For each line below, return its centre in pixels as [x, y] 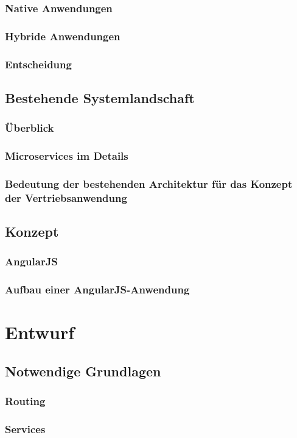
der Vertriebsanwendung [66, 197]
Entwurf [40, 332]
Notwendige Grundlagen [83, 371]
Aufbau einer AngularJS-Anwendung [97, 289]
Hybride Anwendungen [63, 36]
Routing [25, 401]
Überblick [30, 128]
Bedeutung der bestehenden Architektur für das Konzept [149, 183]
